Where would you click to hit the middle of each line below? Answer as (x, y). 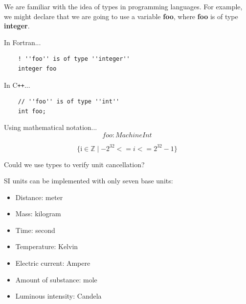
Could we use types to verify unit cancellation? (74, 164)
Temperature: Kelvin (47, 246)
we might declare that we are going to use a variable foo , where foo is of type (121, 16)
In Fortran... (22, 42)
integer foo (37, 68)
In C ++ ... (17, 85)
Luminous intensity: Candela (58, 296)
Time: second (35, 230)
